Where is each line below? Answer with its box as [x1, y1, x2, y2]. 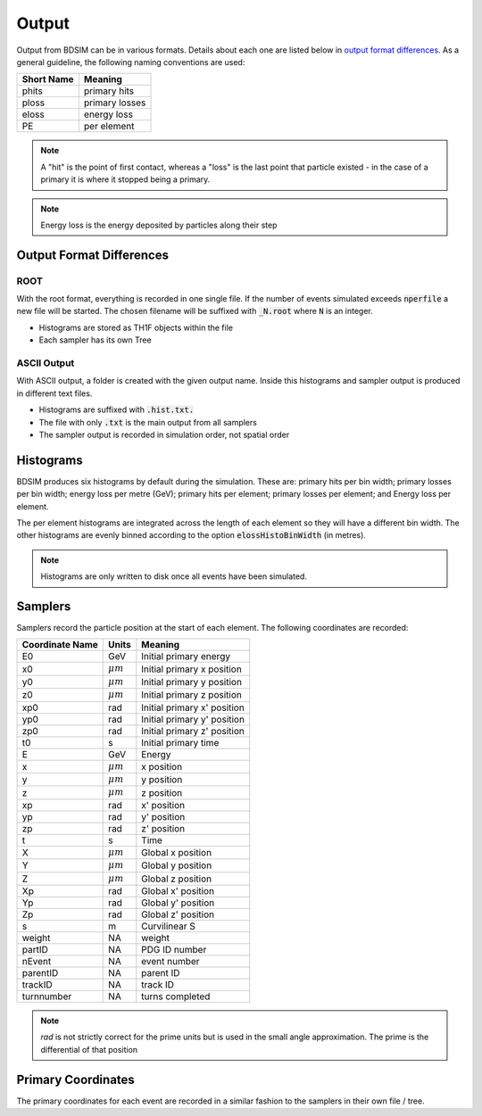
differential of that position [40, 1044, 138, 1054]
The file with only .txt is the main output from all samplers [38, 417, 258, 427]
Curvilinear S [141, 920, 196, 932]
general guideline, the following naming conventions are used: [16, 56, 245, 67]
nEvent [21, 955, 52, 967]
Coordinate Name [21, 639, 98, 651]
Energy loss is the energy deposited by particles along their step [40, 219, 278, 230]
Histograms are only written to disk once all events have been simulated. [40, 571, 308, 582]
